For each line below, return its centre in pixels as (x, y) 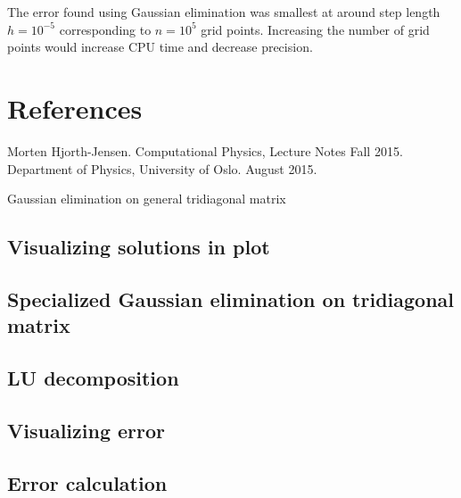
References (75, 108)
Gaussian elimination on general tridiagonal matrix (147, 199)
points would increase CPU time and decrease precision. (160, 47)
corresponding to (105, 29)
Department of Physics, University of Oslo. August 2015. (162, 168)
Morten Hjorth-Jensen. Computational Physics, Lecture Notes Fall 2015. (205, 150)
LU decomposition (93, 378)
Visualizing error (86, 430)
